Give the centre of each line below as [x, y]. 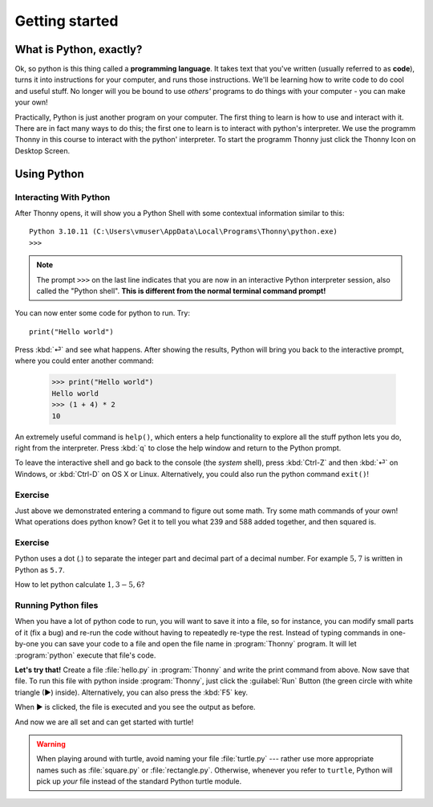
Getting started [67, 21]
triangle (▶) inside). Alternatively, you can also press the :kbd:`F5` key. [132, 692]
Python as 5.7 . [40, 569]
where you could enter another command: [84, 361]
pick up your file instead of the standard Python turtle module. [139, 781]
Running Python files [57, 605]
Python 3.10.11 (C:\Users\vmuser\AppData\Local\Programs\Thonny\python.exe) [184, 232]
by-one [27, 644]
